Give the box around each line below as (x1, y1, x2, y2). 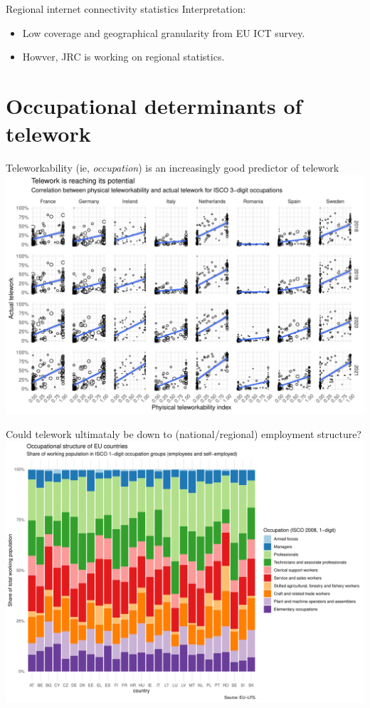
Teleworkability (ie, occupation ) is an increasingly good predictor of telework (6, 160, 339, 175)
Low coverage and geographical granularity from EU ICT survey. (22, 25, 305, 40)
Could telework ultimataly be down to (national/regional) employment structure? (6, 426, 361, 441)
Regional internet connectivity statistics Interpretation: (6, 1, 246, 16)
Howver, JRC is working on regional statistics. (22, 49, 225, 64)
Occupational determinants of (6, 90, 302, 120)
